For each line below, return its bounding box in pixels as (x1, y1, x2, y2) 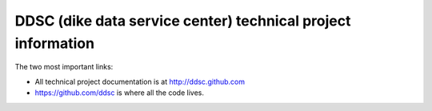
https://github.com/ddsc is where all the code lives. (34, 88, 204, 97)
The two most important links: (14, 62, 114, 72)
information (14, 34, 95, 52)
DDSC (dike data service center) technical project (14, 12, 351, 30)
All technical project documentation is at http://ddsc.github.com (34, 77, 246, 86)
